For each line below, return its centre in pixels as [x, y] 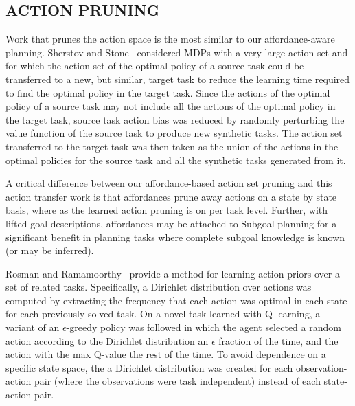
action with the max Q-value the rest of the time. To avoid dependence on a [166, 354]
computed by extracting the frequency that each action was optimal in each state [176, 300]
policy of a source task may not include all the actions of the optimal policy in [171, 106]
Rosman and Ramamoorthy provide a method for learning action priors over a [173, 273]
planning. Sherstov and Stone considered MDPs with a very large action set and [177, 52]
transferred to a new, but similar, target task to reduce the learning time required [178, 79]
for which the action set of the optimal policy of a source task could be [155, 66]
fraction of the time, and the [278, 340]
